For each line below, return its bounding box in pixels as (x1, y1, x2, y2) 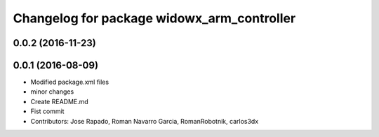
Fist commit (30, 107, 65, 115)
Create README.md (30, 97, 89, 106)
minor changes (30, 87, 74, 96)
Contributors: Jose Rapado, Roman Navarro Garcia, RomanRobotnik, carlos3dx (30, 117, 259, 125)
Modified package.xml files (30, 78, 109, 87)
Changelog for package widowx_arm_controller (13, 10, 296, 26)
